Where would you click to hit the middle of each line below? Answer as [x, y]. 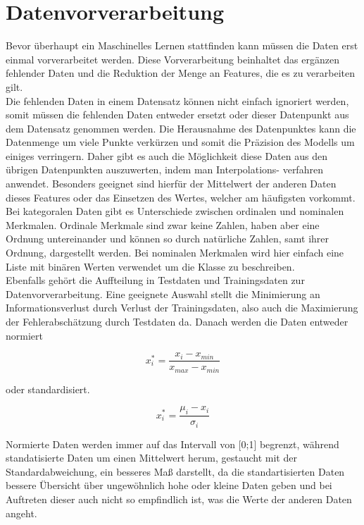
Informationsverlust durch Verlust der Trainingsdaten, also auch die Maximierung [182, 308]
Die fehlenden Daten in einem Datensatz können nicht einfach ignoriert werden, [177, 100]
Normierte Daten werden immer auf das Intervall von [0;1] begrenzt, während [172, 444]
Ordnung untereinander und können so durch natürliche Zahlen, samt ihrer [168, 239]
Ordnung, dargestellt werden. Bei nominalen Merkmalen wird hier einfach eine [175, 253]
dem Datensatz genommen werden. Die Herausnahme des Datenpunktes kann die [181, 128]
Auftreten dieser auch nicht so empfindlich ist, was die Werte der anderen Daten [179, 499]
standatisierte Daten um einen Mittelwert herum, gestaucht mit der [151, 458]
